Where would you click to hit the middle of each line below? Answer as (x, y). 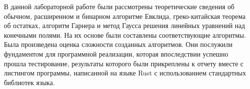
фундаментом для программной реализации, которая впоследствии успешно (116, 53)
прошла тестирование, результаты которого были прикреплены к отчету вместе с (124, 63)
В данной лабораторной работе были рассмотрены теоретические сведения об (119, 6)
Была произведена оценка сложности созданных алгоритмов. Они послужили (118, 44)
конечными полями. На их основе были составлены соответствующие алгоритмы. (125, 35)
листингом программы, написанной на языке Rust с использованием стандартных (125, 73)
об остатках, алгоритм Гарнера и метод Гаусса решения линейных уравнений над (125, 25)
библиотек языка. (29, 82)
